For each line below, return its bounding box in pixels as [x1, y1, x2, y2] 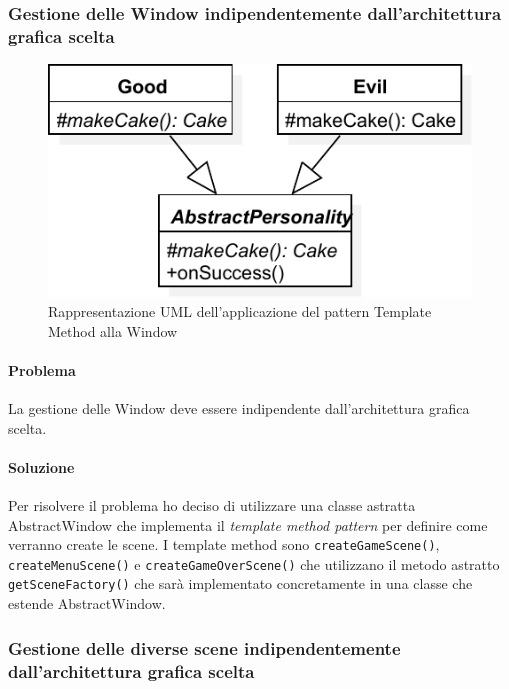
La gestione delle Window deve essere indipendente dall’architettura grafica [8, 398, 470, 418]
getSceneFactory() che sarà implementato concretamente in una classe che [8, 573, 473, 594]
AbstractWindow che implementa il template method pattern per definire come [8, 514, 488, 535]
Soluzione [8, 456, 75, 477]
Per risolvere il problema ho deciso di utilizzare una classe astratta [8, 494, 416, 515]
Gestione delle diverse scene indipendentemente [8, 635, 401, 660]
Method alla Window [48, 320, 178, 341]
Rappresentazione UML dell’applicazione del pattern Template [48, 301, 432, 322]
